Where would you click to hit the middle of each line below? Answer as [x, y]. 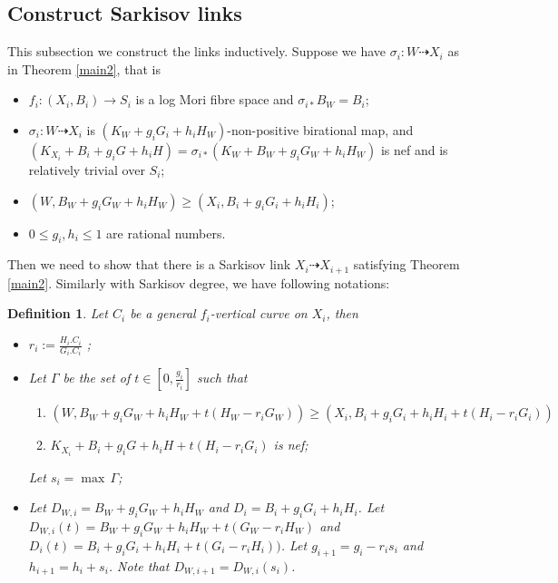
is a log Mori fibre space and [215, 99]
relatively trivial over [87, 169]
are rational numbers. [166, 233]
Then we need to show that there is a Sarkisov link [149, 264]
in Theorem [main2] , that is [84, 68]
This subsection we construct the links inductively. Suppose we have [196, 51]
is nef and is [414, 149]
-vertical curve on [259, 313]
